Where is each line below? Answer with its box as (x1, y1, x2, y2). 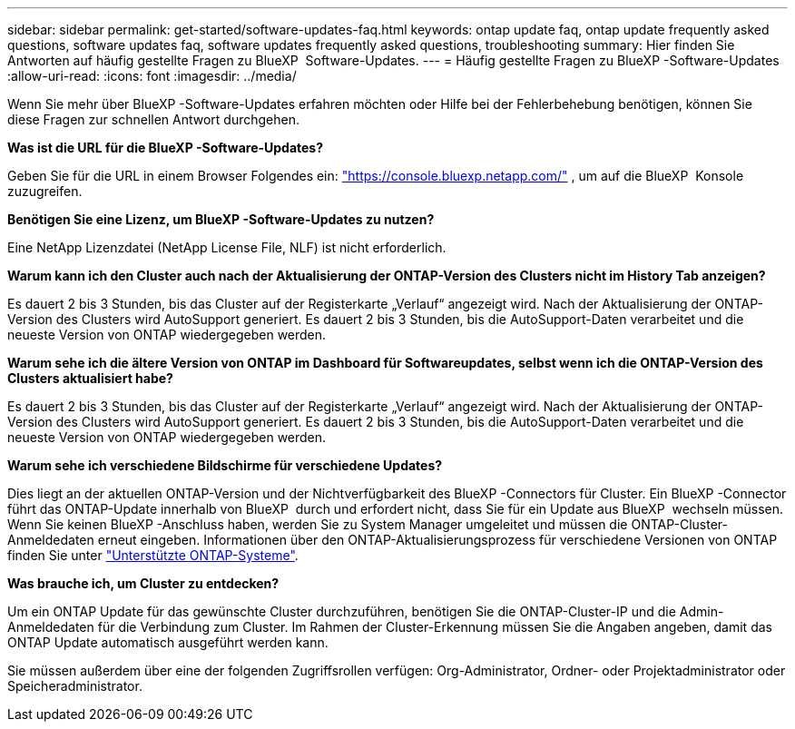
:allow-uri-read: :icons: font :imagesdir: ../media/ (7, 68, 297, 84)
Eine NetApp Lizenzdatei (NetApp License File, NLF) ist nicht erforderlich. (7, 240, 447, 255)
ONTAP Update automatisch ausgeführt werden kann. (7, 635, 329, 650)
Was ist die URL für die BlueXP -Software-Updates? (7, 140, 324, 155)
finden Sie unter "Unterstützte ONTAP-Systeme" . (7, 547, 299, 563)
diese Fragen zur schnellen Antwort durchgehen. (7, 112, 300, 127)
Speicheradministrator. (7, 678, 142, 694)
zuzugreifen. (7, 183, 83, 199)
